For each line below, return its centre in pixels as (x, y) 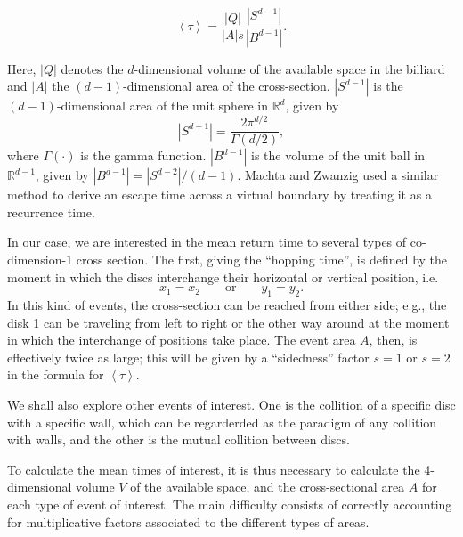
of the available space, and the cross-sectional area (268, 487)
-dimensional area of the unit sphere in (162, 106)
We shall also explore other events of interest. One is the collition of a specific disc (231, 404)
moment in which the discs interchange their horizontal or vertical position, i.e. (223, 277)
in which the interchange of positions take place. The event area (182, 340)
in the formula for (56, 374)
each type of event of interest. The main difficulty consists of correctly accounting (230, 504)
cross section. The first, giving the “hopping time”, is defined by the (262, 259)
